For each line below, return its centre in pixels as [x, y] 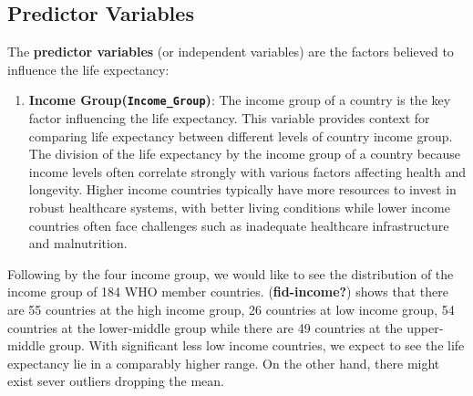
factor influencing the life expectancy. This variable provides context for [229, 118]
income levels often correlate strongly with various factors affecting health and [247, 171]
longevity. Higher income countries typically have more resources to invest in [242, 189]
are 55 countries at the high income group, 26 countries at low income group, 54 [231, 309]
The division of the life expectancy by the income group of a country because [244, 154]
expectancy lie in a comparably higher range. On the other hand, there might [224, 363]
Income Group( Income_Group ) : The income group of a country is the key [240, 100]
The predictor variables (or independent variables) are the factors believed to [231, 52]
